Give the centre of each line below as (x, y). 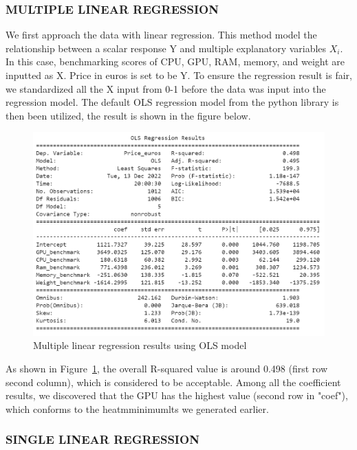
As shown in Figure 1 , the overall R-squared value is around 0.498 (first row (167, 368)
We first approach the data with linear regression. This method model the (161, 35)
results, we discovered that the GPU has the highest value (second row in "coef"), (177, 395)
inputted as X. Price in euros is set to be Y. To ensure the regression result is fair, (179, 75)
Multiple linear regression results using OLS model (140, 345)
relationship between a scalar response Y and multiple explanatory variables (166, 48)
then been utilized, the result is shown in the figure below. (128, 115)
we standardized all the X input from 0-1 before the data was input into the (166, 88)
